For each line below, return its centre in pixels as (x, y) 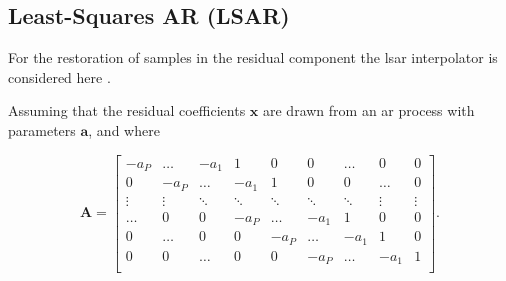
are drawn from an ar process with (368, 110)
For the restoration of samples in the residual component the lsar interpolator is (253, 57)
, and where (124, 129)
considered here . (59, 76)
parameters (42, 129)
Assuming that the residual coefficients (127, 110)
